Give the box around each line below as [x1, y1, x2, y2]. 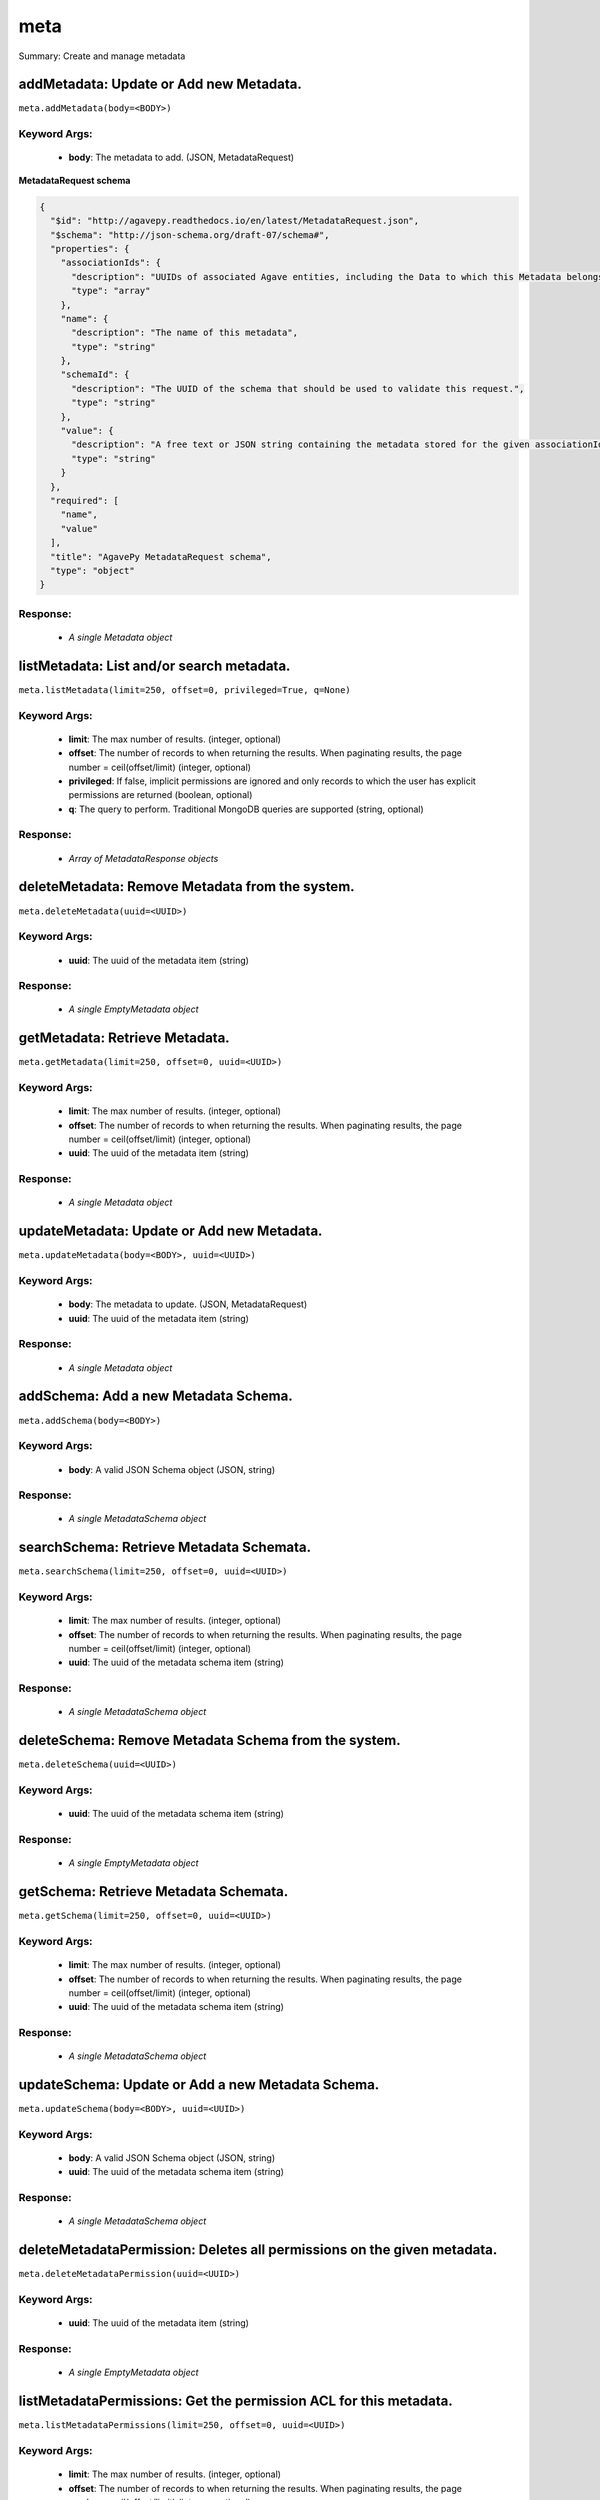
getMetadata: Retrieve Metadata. [18, 1030, 230, 1047]
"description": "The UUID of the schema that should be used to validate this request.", [71, 383, 525, 394]
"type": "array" [71, 285, 151, 297]
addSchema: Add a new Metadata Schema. [18, 1388, 294, 1405]
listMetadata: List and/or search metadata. [18, 657, 291, 674]
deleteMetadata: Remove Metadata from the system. [18, 878, 355, 895]
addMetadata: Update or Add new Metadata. [18, 76, 302, 93]
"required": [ [50, 495, 120, 506]
